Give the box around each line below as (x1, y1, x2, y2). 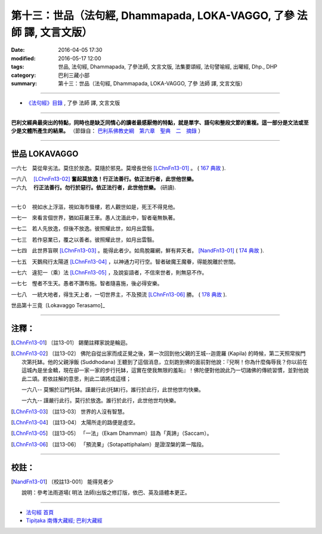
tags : (11, 63, 24, 70)
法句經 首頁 (26, 508, 54, 516)
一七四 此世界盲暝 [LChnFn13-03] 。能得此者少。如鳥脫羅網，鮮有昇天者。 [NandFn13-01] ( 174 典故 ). (11, 247, 265, 254)
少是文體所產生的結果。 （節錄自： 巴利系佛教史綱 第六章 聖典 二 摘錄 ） (11, 127, 204, 134)
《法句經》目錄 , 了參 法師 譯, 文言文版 (26, 99, 120, 107)
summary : (11, 79, 38, 87)
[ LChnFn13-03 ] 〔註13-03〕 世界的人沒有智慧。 (11, 408, 128, 415)
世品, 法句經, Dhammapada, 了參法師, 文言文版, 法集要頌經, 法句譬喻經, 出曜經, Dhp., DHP (58, 63, 277, 70)
